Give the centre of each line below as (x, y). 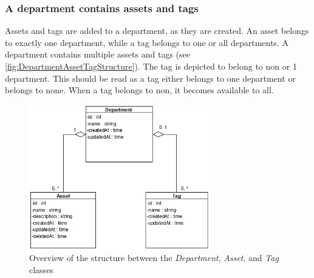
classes (41, 269)
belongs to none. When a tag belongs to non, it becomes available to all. (139, 90)
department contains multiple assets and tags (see (97, 54)
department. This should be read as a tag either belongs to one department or (150, 78)
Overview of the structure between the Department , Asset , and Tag (154, 258)
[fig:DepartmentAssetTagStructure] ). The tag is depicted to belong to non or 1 (151, 66)
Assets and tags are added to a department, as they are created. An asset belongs (157, 31)
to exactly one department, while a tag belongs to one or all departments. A (147, 42)
